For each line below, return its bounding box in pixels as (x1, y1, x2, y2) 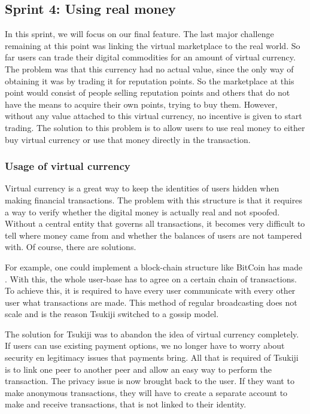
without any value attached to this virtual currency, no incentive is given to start (5, 109, 302, 122)
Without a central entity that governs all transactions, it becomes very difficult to (5, 217, 305, 230)
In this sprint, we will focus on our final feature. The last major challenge (5, 28, 274, 40)
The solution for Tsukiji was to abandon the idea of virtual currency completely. (5, 327, 299, 340)
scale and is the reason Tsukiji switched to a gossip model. (5, 308, 219, 320)
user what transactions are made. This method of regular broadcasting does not (5, 296, 297, 308)
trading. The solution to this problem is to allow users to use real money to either (5, 121, 305, 133)
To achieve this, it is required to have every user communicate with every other (5, 284, 296, 297)
